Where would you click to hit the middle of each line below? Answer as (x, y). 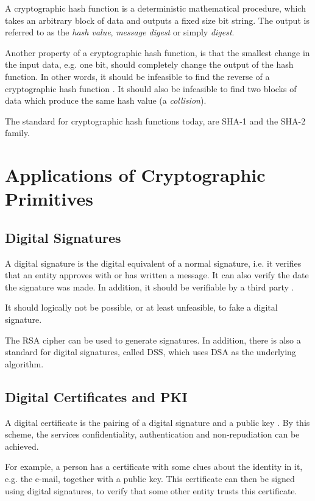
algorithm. (24, 363)
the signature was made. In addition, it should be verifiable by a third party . (150, 287)
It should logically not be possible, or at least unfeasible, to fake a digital (141, 307)
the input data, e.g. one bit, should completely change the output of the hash (149, 64)
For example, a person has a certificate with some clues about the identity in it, (154, 467)
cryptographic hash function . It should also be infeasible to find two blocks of (151, 88)
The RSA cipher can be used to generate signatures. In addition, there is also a (153, 340)
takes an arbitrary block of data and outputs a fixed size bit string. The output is (157, 20)
